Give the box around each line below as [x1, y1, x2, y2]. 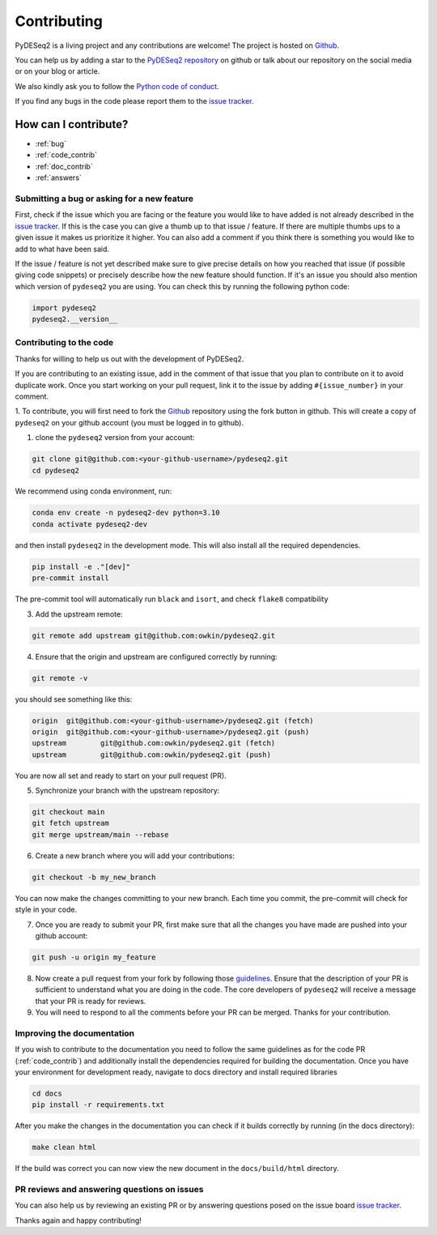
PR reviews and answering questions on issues [15, 1184, 204, 1195]
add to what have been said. [15, 244, 109, 254]
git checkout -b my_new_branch [32, 872, 157, 882]
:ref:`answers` [35, 173, 83, 182]
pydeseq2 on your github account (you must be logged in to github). [15, 417, 244, 427]
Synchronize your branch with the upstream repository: [35, 786, 220, 796]
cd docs [32, 1089, 62, 1098]
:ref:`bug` [35, 139, 66, 149]
